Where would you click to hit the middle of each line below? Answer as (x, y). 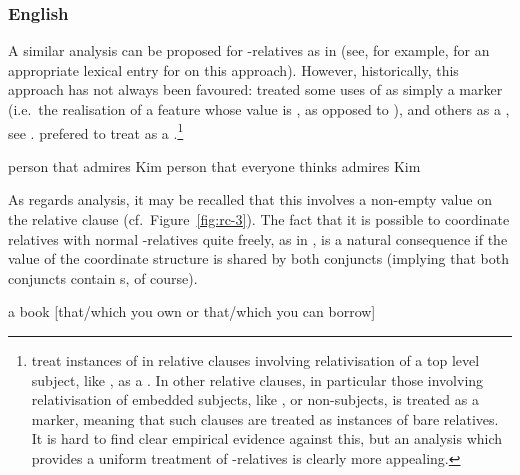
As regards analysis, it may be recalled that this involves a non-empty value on (250, 199)
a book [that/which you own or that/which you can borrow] (192, 311)
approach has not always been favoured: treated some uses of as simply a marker (255, 89)
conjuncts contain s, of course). (103, 277)
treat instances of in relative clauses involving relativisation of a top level (255, 360)
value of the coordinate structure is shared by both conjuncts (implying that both (259, 258)
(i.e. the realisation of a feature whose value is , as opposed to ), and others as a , (259, 109)
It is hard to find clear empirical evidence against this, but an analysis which (267, 438)
